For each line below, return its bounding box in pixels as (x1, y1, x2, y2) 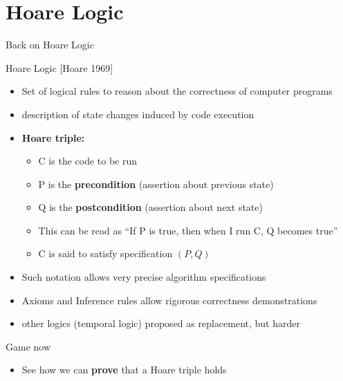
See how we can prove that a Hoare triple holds (21, 362, 227, 377)
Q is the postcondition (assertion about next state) (38, 200, 263, 214)
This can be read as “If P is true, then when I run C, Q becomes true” (38, 223, 338, 237)
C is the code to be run (38, 154, 138, 168)
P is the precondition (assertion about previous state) (38, 176, 274, 191)
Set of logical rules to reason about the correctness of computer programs (21, 84, 333, 98)
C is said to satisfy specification (38, 246, 173, 261)
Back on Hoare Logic (6, 37, 94, 52)
